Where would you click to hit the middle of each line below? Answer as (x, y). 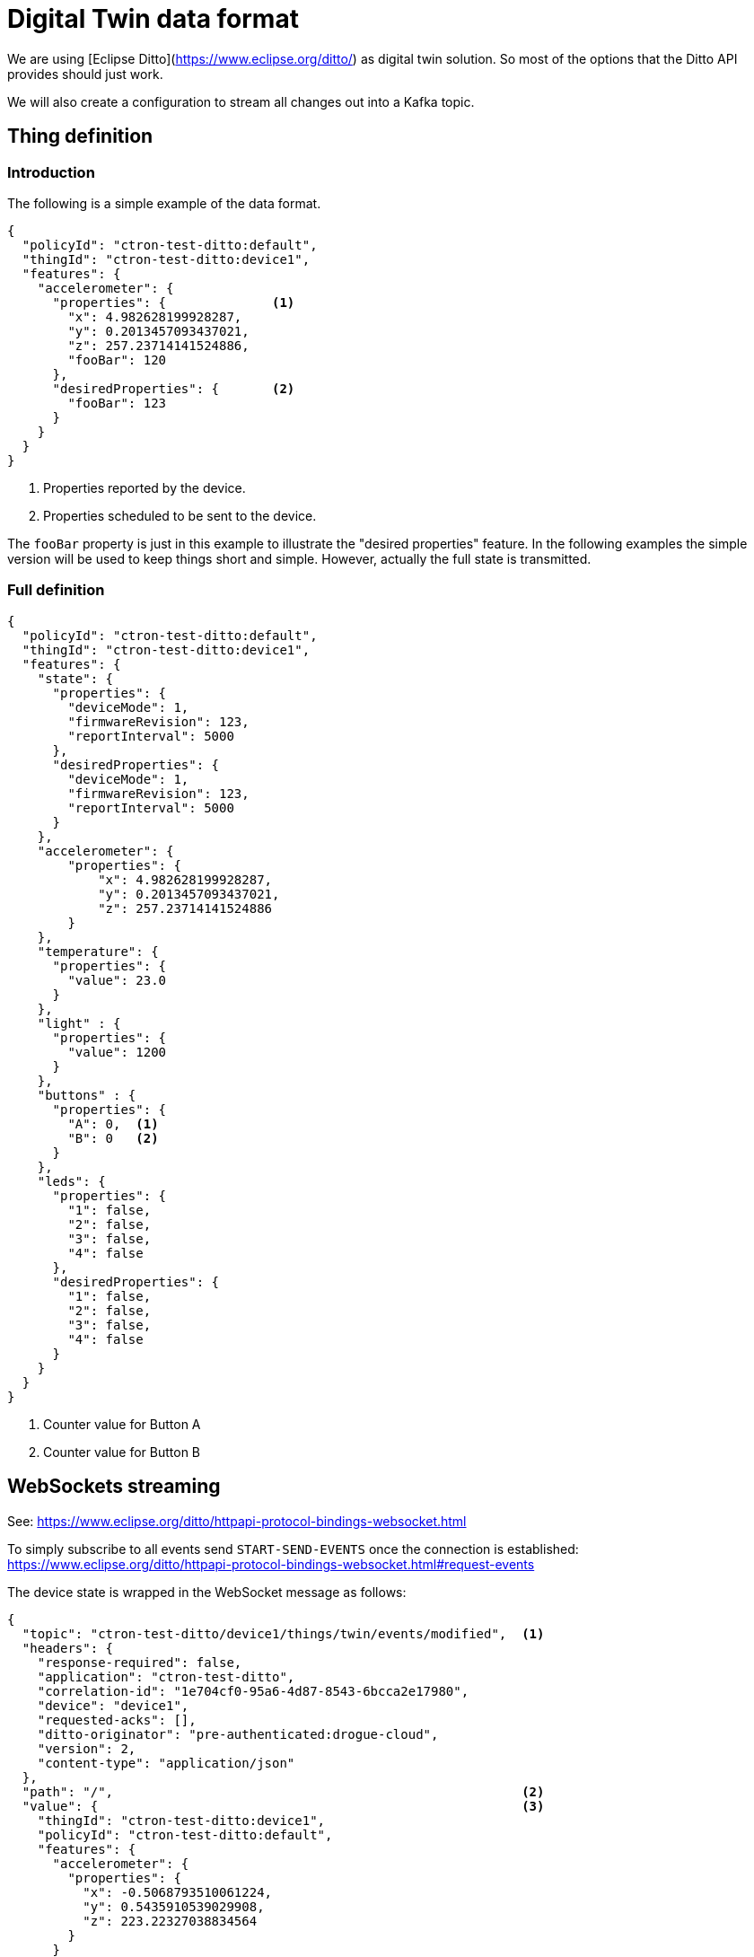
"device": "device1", (113, 1705)
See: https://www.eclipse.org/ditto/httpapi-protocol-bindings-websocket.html (237, 1521)
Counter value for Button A (122, 1424)
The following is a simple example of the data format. (164, 203)
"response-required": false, (140, 1662)
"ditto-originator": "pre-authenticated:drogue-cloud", (238, 1734)
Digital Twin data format (153, 19)
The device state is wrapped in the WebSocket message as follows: (207, 1592)
